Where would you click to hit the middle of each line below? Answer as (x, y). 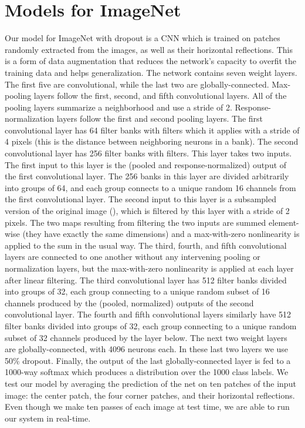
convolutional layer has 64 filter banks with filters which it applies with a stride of (152, 130)
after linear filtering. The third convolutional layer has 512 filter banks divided (146, 280)
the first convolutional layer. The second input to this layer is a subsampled (140, 199)
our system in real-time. (48, 418)
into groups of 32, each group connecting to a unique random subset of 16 (137, 291)
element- (284, 222)
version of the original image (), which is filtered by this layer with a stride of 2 (147, 211)
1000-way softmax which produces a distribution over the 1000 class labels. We (147, 372)
